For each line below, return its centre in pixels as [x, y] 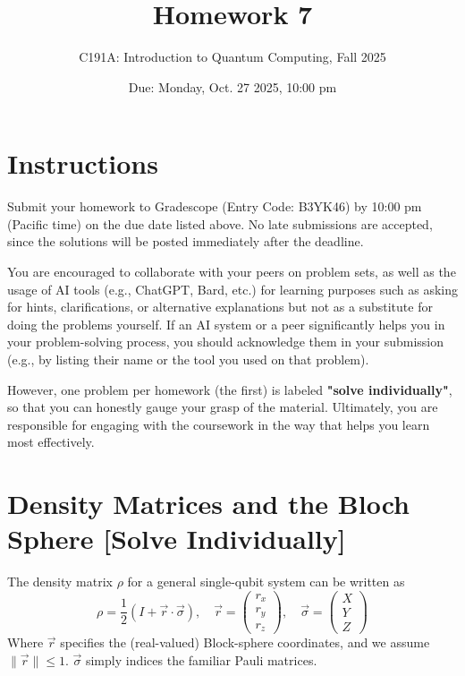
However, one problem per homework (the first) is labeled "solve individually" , [230, 389]
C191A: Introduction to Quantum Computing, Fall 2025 [232, 57]
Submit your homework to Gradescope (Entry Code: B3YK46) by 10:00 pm [215, 206]
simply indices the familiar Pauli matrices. [201, 660]
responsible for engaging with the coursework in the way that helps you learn [219, 424]
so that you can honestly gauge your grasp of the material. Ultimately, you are [223, 407]
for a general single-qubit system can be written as [266, 582]
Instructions [83, 163]
